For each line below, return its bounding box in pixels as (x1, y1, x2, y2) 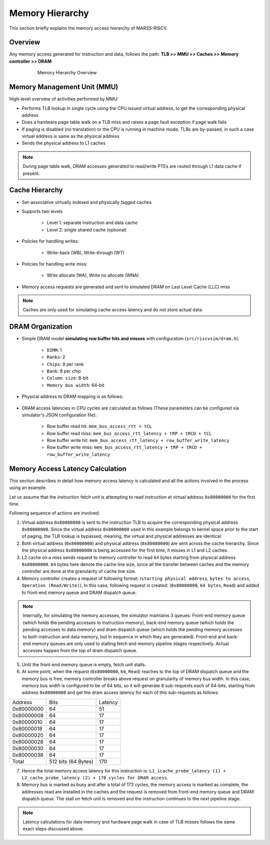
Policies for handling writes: (21, 238, 79, 244)
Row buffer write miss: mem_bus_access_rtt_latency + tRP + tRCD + (46, 444, 202, 451)
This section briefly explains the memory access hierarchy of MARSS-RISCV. (9, 25, 167, 31)
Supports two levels (21, 208, 63, 214)
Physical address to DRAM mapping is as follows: (21, 393, 123, 399)
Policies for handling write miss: (21, 261, 87, 267)
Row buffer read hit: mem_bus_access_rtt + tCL (46, 424, 152, 430)
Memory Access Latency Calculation (9, 464, 127, 473)
